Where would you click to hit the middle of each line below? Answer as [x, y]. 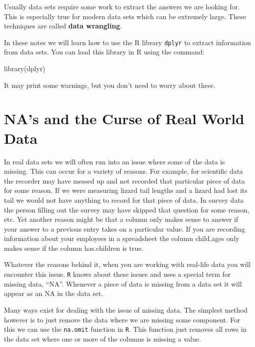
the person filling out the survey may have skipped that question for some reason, [127, 209]
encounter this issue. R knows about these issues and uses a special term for [117, 274]
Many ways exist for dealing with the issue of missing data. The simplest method [126, 309]
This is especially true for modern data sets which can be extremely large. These [125, 16]
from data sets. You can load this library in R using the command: [104, 52]
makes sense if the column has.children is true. [74, 248]
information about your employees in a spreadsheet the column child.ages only [122, 238]
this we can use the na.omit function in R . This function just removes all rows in [125, 329]
